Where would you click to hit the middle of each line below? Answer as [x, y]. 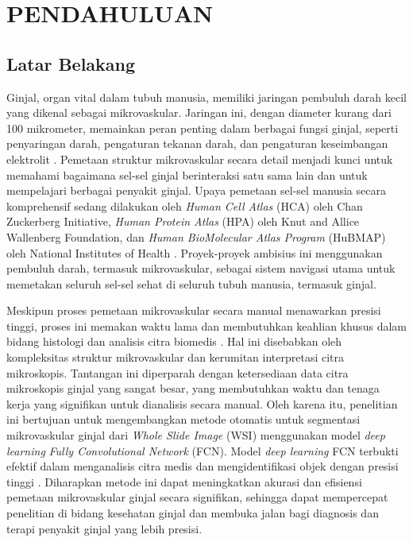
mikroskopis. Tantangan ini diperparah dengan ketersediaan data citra [178, 372]
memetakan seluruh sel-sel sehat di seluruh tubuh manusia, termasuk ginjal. [191, 283]
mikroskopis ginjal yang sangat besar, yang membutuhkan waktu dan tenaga [193, 388]
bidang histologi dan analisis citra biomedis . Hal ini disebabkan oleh [174, 341]
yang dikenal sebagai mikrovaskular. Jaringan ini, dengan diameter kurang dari [199, 112]
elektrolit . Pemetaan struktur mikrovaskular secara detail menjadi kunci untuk [200, 159]
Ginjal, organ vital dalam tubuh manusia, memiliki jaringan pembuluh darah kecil [206, 97]
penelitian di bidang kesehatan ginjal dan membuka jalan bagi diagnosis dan [193, 513]
